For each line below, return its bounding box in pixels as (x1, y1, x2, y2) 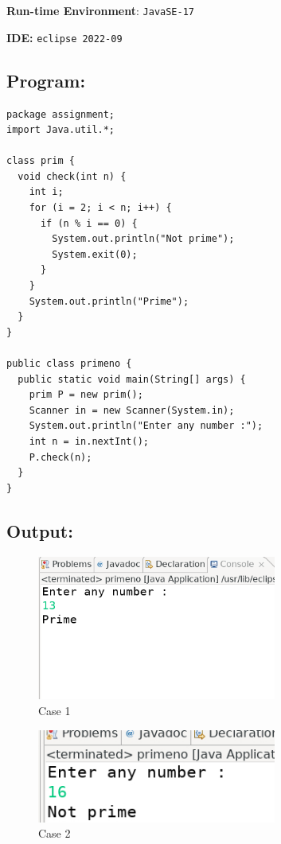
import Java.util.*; (6, 124, 115, 136)
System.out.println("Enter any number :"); (29, 420, 263, 432)
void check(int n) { (18, 170, 127, 182)
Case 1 (38, 702, 71, 718)
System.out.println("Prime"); (29, 295, 189, 307)
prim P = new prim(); (29, 389, 143, 401)
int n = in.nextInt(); (29, 435, 149, 447)
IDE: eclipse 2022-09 (6, 29, 123, 45)
